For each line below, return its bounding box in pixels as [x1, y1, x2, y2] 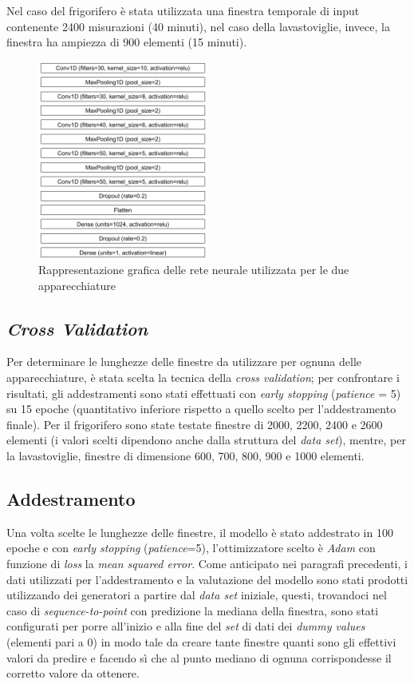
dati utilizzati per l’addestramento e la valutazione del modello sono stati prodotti [6, 571, 408, 587]
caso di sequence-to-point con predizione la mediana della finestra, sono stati [6, 602, 379, 618]
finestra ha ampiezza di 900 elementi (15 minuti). [6, 34, 247, 50]
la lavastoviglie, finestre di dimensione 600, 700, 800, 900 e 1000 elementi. [6, 447, 365, 464]
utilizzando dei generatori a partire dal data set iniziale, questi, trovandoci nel [6, 587, 387, 603]
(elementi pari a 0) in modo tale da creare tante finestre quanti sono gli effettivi [6, 634, 396, 650]
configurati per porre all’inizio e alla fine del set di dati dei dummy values [6, 618, 365, 634]
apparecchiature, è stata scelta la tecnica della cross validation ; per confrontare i [6, 369, 400, 386]
